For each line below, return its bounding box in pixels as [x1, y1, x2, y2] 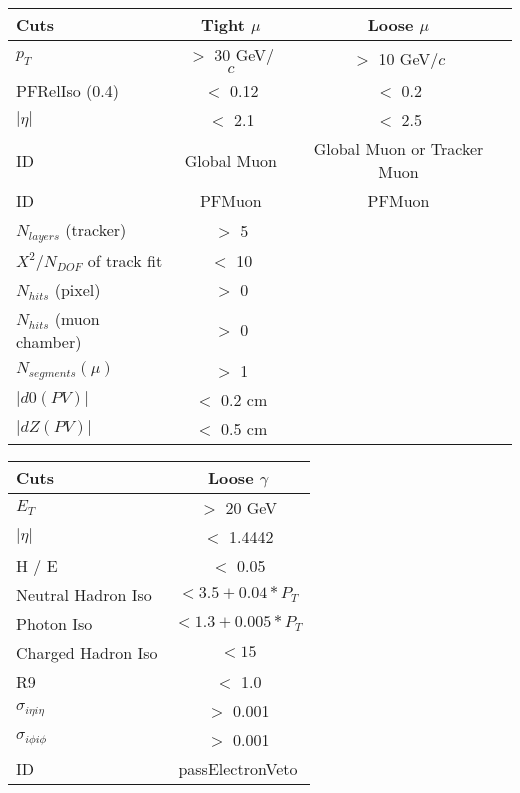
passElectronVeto [178, 756, 298, 780]
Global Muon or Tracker [313, 137, 484, 160]
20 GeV [225, 495, 278, 519]
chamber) [16, 329, 82, 353]
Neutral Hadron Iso [16, 582, 152, 606]
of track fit [87, 248, 163, 272]
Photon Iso [16, 611, 93, 635]
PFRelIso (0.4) [16, 79, 119, 102]
